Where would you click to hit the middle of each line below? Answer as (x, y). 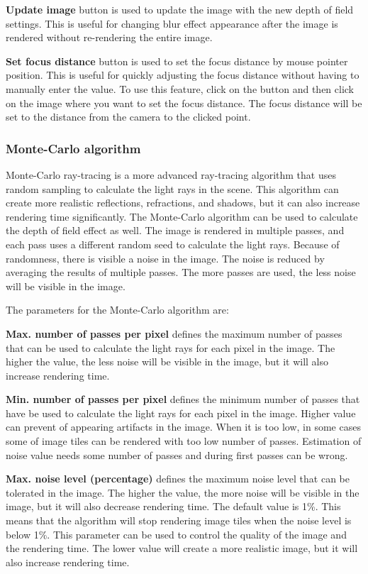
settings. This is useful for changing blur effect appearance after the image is (172, 23)
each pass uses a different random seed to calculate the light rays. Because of (173, 244)
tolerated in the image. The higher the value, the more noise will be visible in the (183, 492)
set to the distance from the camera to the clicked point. (128, 117)
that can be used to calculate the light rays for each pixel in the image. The (171, 347)
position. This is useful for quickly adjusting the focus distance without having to (183, 75)
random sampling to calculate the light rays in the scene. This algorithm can (172, 188)
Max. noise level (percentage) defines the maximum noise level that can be (178, 479)
